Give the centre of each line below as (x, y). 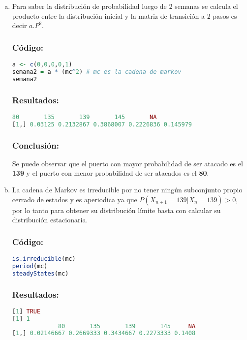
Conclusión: (36, 145)
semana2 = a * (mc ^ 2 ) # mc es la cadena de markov (97, 72)
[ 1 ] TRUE (26, 311)
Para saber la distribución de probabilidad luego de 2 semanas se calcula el (125, 6)
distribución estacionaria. (50, 220)
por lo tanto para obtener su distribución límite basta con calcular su (116, 210)
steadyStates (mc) (40, 273)
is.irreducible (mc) (44, 259)
